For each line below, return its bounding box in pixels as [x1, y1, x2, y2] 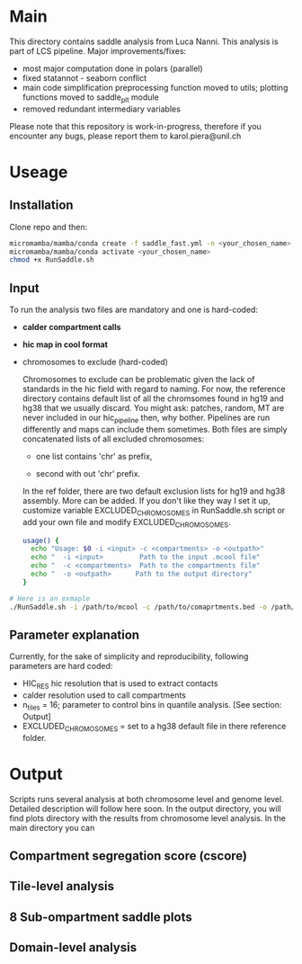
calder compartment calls [22, 322, 121, 333]
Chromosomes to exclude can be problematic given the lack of [22, 374, 255, 385]
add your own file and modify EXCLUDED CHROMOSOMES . [22, 516, 231, 530]
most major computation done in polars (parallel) [22, 63, 204, 74]
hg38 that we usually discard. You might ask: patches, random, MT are [22, 403, 285, 414]
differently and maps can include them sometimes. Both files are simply [22, 424, 288, 434]
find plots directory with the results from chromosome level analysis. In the [9, 812, 286, 824]
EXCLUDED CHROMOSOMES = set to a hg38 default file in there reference [22, 720, 287, 734]
